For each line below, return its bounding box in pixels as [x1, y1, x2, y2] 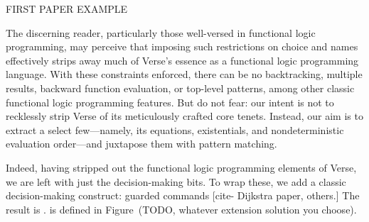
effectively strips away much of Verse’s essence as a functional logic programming [6, 52, 359, 67]
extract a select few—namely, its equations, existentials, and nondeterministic [6, 122, 344, 137]
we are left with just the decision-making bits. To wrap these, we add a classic [6, 174, 346, 189]
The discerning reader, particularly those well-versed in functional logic [6, 25, 316, 40]
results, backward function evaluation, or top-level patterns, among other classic [6, 80, 355, 95]
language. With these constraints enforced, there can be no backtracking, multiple [6, 67, 363, 82]
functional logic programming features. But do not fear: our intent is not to [6, 94, 334, 109]
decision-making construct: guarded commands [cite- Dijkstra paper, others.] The [6, 188, 360, 203]
